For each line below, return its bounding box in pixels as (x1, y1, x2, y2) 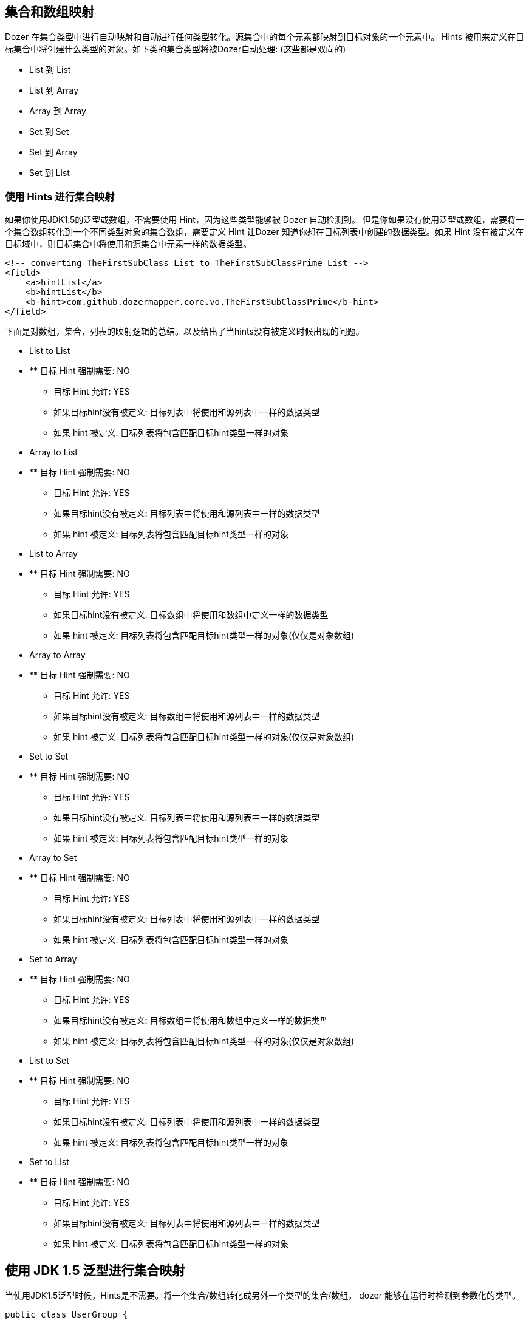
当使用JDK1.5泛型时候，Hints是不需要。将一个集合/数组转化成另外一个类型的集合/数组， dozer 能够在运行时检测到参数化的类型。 (5, 1290, 520, 1301)
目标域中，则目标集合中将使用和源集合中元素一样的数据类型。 (5, 239, 251, 250)
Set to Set (29, 751, 69, 762)
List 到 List (29, 64, 71, 75)
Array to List (29, 447, 78, 458)
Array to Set (29, 852, 77, 863)
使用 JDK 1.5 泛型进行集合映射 (5, 1262, 185, 1278)
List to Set (29, 1055, 69, 1066)
